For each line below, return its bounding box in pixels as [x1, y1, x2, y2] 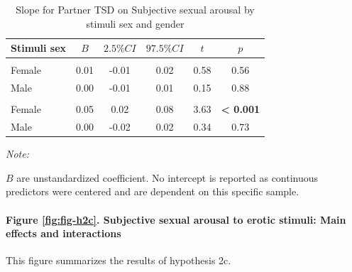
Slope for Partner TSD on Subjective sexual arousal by [16, 2, 255, 16]
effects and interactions [6, 226, 121, 241]
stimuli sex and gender [86, 16, 185, 31]
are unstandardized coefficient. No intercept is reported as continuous [16, 170, 319, 185]
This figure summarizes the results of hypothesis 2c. [6, 253, 231, 268]
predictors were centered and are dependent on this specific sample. [6, 184, 299, 199]
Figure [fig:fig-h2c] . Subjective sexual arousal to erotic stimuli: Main [6, 212, 346, 227]
